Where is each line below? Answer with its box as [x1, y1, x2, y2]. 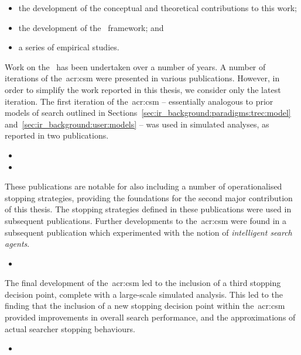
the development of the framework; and [18, 21, 164, 33]
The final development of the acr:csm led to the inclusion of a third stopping [5, 277, 281, 289]
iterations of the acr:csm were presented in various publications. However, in [5, 72, 280, 84]
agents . [5, 237, 30, 250]
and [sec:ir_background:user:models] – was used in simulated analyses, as [5, 118, 269, 130]
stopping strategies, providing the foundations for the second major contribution [5, 191, 293, 204]
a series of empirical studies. [18, 41, 119, 53]
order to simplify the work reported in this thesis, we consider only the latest [5, 83, 281, 95]
